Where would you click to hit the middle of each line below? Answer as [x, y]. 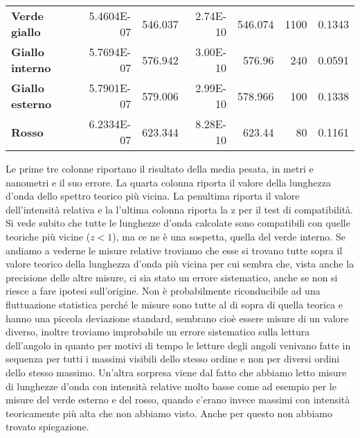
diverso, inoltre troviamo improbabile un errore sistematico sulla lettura [158, 332]
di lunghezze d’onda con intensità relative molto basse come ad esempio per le [171, 386]
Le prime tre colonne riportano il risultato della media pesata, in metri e [160, 168]
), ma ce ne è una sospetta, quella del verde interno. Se [229, 236]
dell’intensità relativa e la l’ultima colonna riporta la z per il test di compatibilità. [180, 209]
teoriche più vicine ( [48, 236]
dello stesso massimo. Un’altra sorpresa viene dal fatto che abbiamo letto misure [176, 372]
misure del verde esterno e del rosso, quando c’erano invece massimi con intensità [178, 400]
